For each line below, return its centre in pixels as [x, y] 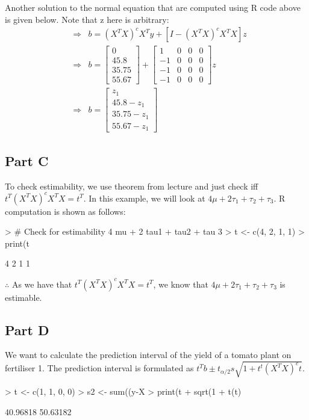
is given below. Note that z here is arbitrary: [87, 19]
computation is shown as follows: [65, 211]
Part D [27, 329]
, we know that [181, 284]
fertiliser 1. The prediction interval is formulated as [99, 368]
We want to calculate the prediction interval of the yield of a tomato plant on [148, 355]
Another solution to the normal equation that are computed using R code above [153, 7]
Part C [27, 160]
